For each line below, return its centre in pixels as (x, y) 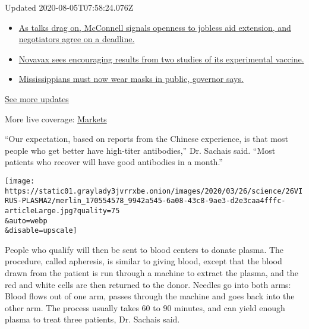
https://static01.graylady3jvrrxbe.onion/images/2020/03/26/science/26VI (154, 191)
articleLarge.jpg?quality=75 (62, 211)
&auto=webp (26, 221)
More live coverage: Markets (56, 118)
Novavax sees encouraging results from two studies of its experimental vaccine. (161, 58)
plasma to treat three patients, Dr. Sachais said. (92, 319)
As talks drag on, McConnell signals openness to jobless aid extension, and (155, 27)
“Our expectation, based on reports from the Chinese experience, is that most (146, 139)
